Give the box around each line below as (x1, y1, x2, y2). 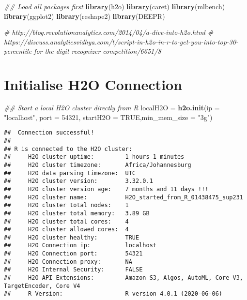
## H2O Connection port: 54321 (4, 250, 143, 257)
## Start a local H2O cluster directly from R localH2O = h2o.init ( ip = (4, 103, 220, 113)
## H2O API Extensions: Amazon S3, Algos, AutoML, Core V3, (4, 274, 243, 282)
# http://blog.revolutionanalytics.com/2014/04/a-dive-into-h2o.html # (4, 27, 214, 37)
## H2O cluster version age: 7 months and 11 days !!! (4, 185, 209, 193)
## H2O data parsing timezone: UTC (4, 169, 136, 177)
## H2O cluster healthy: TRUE (4, 234, 139, 241)
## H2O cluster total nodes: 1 (4, 202, 129, 209)
